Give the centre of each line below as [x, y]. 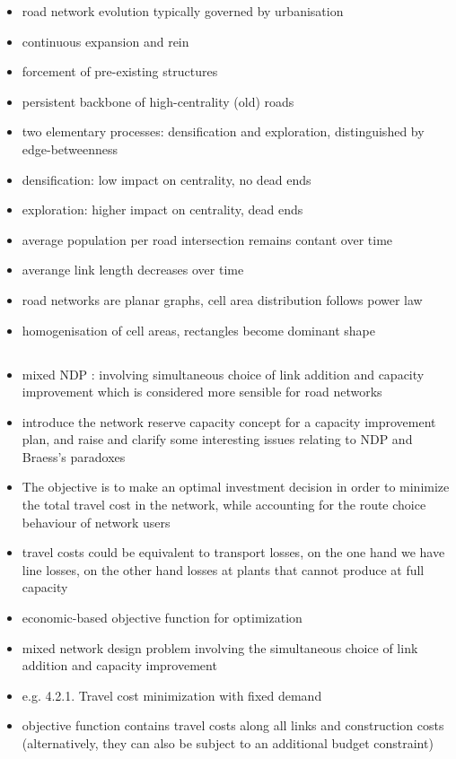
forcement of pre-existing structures [120, 71]
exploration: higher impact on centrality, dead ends [162, 209]
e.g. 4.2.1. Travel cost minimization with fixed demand [172, 695]
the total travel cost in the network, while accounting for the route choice [224, 505]
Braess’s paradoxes [74, 456]
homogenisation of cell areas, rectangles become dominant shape [198, 330]
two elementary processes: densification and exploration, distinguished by [223, 131]
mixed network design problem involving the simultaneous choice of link [220, 647]
